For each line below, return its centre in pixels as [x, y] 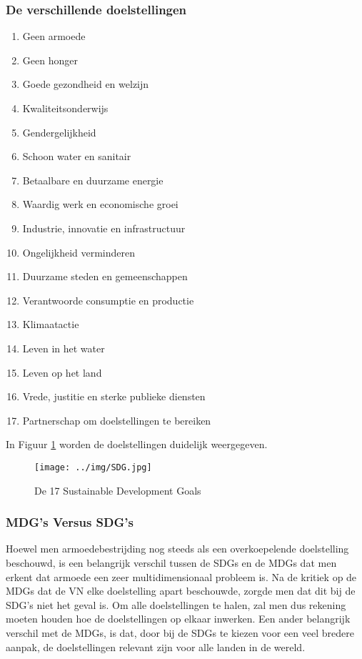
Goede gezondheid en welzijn [86, 84]
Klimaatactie [51, 324]
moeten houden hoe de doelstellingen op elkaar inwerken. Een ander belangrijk [178, 619]
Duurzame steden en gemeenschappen [105, 276]
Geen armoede [54, 36]
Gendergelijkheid [59, 132]
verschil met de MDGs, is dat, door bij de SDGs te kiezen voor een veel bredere [180, 632]
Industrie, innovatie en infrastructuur [104, 228]
